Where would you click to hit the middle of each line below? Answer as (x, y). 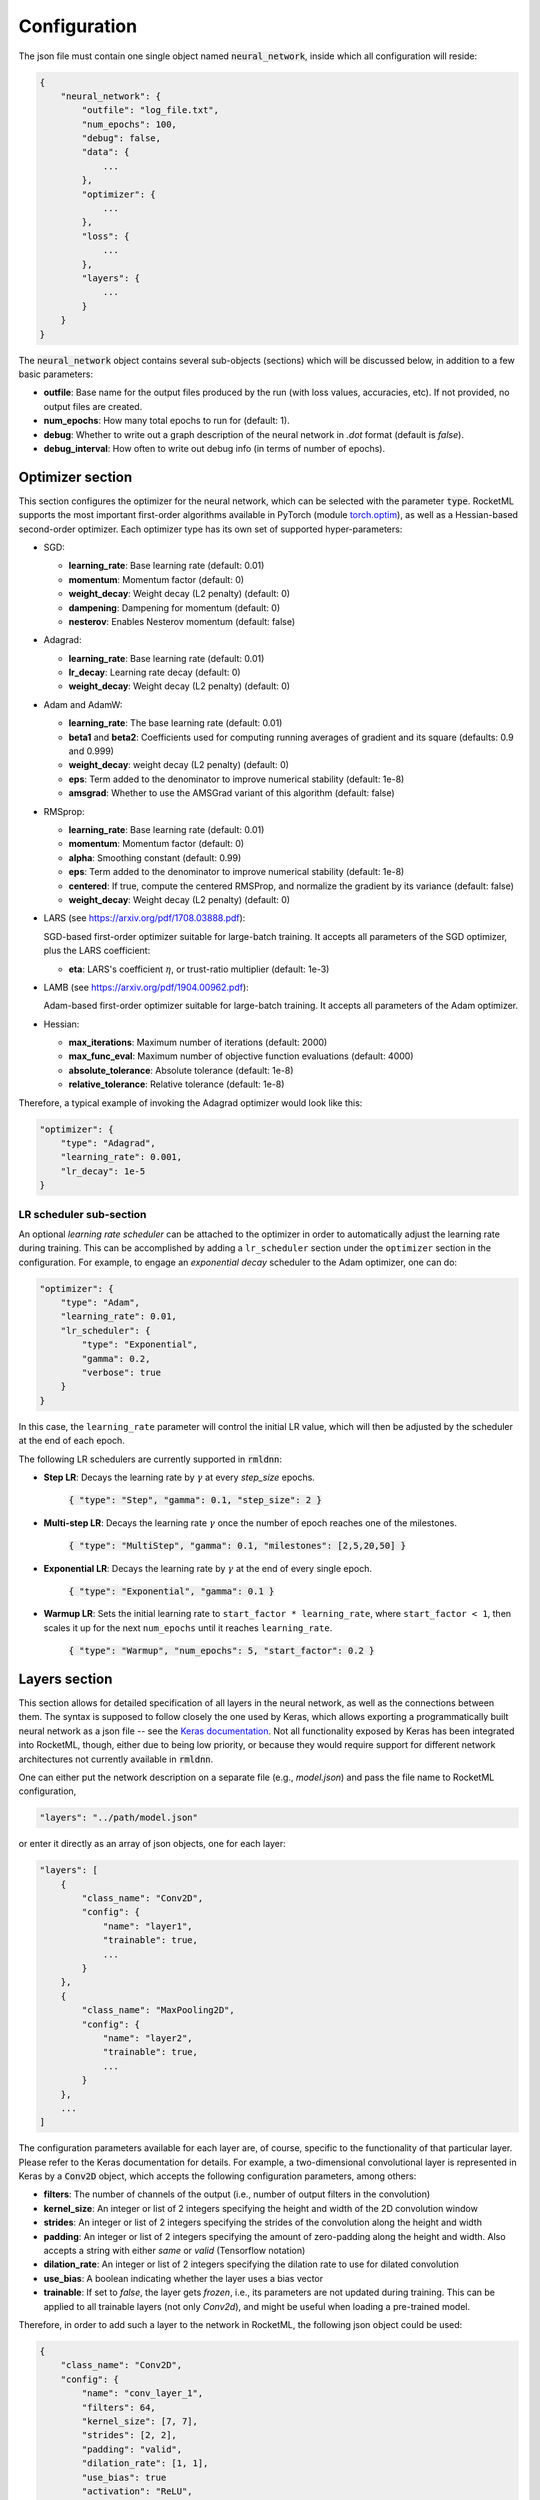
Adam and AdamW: (83, 704)
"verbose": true (121, 1373)
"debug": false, (121, 138)
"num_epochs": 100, (129, 124)
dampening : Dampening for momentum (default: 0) (174, 607)
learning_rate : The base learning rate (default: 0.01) (175, 723)
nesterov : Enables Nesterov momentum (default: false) (182, 621)
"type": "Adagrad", (108, 1143)
